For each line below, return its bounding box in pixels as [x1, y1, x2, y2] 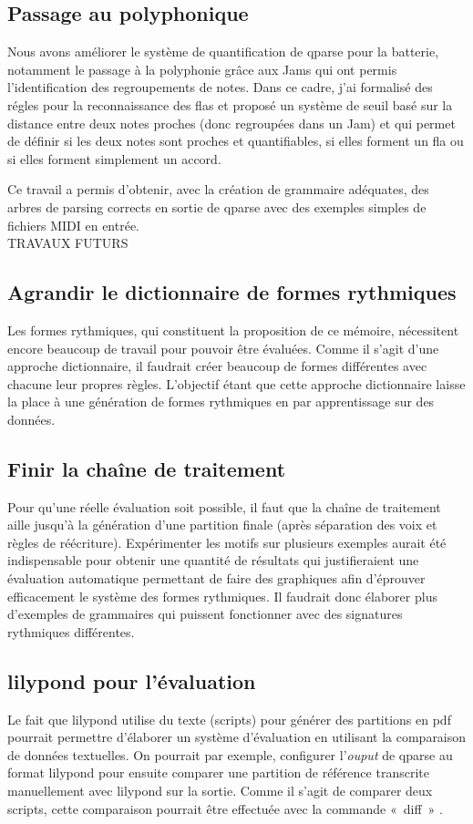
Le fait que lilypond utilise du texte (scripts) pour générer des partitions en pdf [7, 709, 451, 728]
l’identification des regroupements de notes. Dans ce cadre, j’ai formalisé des [7, 77, 433, 97]
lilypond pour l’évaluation [7, 666, 256, 695]
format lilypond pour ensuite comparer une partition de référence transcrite [7, 763, 429, 782]
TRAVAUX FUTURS [7, 233, 129, 252]
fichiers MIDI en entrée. [7, 215, 139, 234]
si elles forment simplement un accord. [7, 149, 221, 168]
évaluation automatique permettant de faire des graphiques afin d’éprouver [7, 569, 426, 588]
